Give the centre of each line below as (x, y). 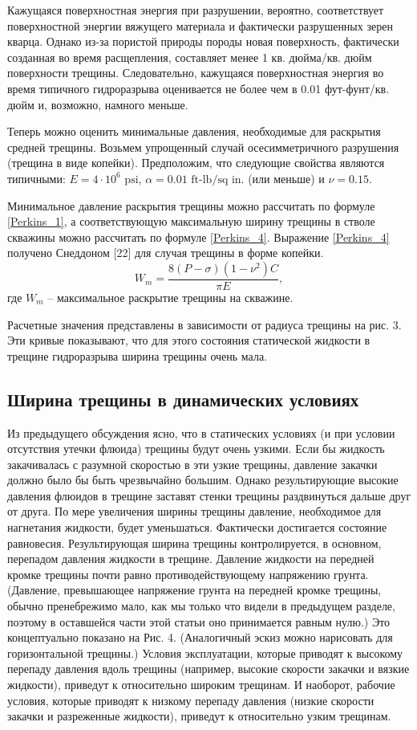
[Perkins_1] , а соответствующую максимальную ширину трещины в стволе (191, 221)
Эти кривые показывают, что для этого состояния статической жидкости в (189, 340)
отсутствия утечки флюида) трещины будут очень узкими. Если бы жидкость (196, 449)
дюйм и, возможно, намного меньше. (98, 104)
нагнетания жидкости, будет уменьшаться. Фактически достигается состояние (197, 527)
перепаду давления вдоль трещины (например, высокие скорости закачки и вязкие (208, 669)
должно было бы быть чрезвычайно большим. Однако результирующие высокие (203, 480)
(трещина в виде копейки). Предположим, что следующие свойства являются (196, 163)
